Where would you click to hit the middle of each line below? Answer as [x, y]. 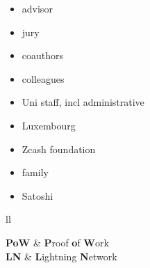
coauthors [43, 55]
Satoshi [37, 195]
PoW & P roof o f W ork [57, 242]
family [35, 172]
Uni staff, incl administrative [83, 102]
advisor [37, 8]
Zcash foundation [59, 149]
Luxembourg [49, 125]
